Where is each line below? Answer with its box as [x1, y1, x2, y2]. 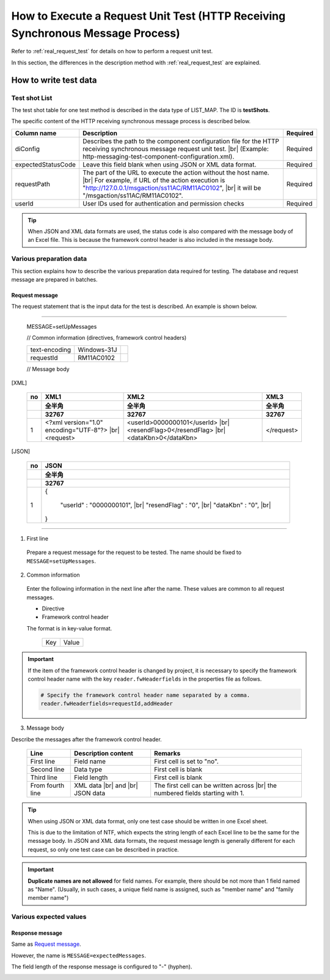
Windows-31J [78, 345, 117, 354]
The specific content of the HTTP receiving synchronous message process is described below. [11, 118, 251, 125]
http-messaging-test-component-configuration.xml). [82, 152, 235, 160]
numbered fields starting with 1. [153, 789, 244, 798]
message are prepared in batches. [11, 275, 98, 283]
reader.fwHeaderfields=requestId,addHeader [40, 700, 174, 707]
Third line [30, 773, 57, 782]
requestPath [15, 179, 50, 188]
